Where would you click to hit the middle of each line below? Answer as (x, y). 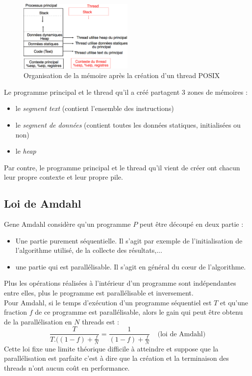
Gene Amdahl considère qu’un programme (67, 224)
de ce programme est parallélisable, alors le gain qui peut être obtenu (139, 312)
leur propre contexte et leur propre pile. (63, 177)
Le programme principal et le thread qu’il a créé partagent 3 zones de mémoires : (126, 92)
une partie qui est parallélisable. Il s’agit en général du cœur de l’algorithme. (131, 266)
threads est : (101, 321)
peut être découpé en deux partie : (191, 224)
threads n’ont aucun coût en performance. (67, 367)
